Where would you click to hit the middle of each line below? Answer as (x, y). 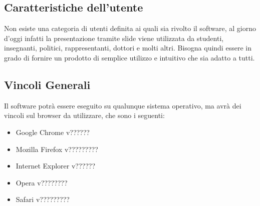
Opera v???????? (42, 182)
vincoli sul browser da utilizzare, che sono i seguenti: (84, 115)
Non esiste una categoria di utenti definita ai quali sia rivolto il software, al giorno (130, 28)
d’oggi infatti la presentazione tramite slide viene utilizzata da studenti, (114, 38)
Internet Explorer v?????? (55, 166)
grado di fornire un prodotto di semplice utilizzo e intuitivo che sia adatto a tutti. (129, 57)
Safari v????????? (43, 199)
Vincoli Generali (47, 84)
